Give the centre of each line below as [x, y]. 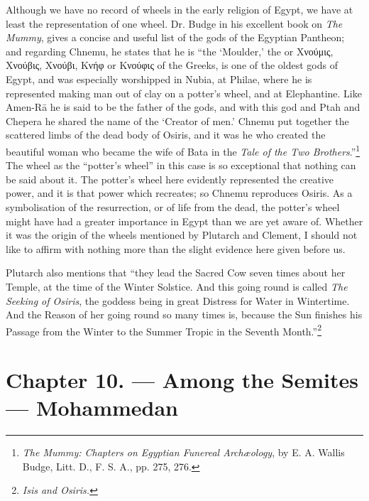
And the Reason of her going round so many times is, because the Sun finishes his [184, 314]
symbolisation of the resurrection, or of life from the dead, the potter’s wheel [173, 206]
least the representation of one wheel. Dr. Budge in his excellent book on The [174, 23]
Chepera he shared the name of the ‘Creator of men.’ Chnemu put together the [177, 120]
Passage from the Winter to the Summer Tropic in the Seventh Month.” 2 [164, 330]
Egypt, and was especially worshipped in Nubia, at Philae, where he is [159, 79]
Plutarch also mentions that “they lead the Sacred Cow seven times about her [176, 273]
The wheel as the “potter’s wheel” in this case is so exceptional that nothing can [181, 165]
